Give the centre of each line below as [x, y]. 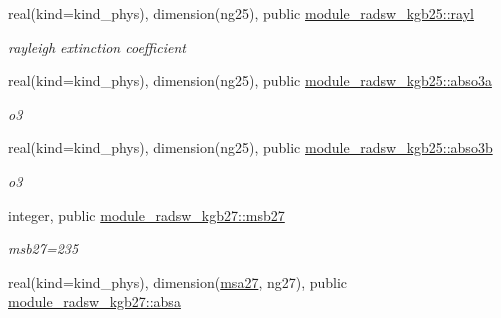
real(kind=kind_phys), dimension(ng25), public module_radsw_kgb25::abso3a [250, 80]
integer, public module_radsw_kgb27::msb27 [146, 214]
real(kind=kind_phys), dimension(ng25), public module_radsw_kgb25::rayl [241, 13]
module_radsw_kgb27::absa [94, 301]
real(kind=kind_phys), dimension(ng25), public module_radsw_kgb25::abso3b [250, 147]
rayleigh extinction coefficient [97, 46]
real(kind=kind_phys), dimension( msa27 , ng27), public [178, 281]
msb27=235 [43, 248]
